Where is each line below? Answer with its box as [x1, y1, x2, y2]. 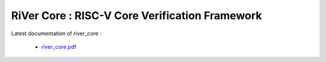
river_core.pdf [41, 43, 77, 50]
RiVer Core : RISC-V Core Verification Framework [11, 9, 263, 22]
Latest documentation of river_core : [11, 30, 102, 37]
